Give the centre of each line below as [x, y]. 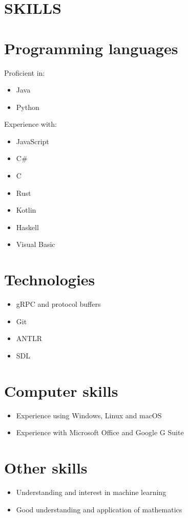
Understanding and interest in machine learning [91, 492]
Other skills [46, 468]
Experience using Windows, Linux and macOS [89, 415]
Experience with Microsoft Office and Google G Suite [100, 432]
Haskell [27, 227]
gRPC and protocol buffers [58, 304]
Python [28, 107]
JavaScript [33, 141]
